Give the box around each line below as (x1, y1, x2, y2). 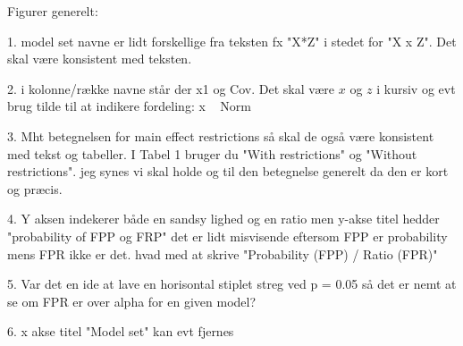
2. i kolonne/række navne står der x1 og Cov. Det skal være (7, 79, 335, 97)
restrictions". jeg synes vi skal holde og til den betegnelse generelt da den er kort (7, 162, 449, 181)
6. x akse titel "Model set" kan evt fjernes (7, 322, 234, 341)
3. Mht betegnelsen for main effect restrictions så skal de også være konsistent (7, 126, 434, 145)
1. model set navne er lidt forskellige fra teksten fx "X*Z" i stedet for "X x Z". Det (7, 31, 457, 50)
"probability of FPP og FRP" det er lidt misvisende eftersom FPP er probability (7, 226, 448, 245)
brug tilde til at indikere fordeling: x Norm (7, 97, 251, 115)
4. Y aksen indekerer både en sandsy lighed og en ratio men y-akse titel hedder (7, 209, 440, 228)
